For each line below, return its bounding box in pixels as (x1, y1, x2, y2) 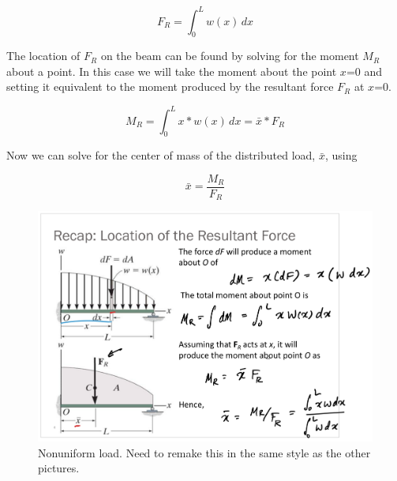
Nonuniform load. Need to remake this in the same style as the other (38, 444, 371, 460)
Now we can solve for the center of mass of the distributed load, (6, 147, 316, 163)
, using (324, 147, 358, 163)
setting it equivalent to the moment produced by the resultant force (6, 78, 334, 95)
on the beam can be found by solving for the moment (100, 47, 359, 64)
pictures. (38, 460, 80, 476)
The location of (6, 47, 81, 64)
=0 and (346, 62, 382, 79)
